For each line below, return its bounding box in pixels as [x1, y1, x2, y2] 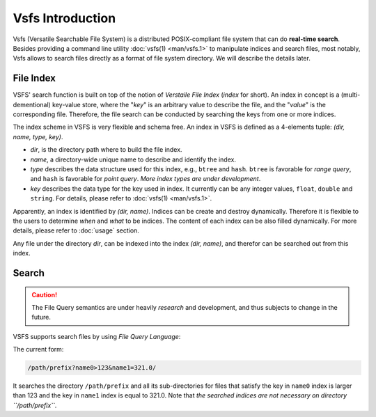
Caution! [31, 290, 58, 299]
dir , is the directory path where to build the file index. [30, 145, 182, 154]
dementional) [13, 100, 52, 109]
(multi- [340, 91, 361, 99]
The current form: [13, 345, 64, 354]
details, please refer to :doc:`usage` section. [13, 226, 139, 235]
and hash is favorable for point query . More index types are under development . [30, 175, 261, 183]
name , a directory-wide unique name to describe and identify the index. [30, 155, 237, 164]
